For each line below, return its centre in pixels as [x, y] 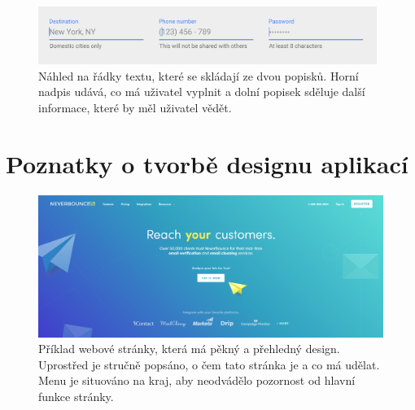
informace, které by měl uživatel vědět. [135, 107]
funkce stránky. [76, 397]
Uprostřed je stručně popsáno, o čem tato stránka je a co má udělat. [209, 364]
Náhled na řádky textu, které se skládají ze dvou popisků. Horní [199, 75]
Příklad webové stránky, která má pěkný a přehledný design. [189, 349]
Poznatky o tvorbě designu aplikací [207, 163]
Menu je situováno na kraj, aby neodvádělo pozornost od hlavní [197, 380]
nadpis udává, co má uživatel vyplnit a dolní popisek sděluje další [202, 92]
